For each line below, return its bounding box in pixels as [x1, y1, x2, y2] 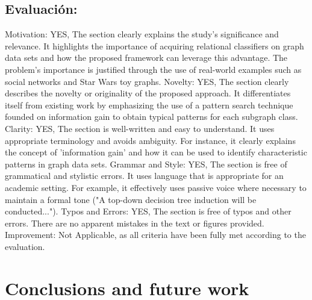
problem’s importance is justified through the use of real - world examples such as [5, 63, 302, 75]
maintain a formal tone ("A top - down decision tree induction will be [5, 193, 257, 205]
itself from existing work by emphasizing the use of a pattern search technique [5, 98, 293, 111]
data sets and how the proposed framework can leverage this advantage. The [5, 51, 288, 64]
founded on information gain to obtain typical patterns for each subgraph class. [5, 110, 298, 123]
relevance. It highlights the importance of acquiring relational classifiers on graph [5, 39, 304, 52]
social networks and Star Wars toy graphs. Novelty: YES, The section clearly [5, 75, 289, 87]
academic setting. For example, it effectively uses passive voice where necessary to [5, 181, 307, 193]
